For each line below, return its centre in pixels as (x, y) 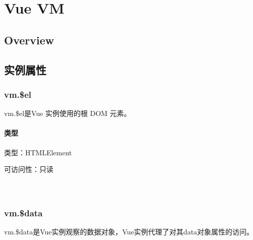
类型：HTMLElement (38, 152)
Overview (29, 40)
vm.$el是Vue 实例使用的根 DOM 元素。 (68, 113)
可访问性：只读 (29, 169)
